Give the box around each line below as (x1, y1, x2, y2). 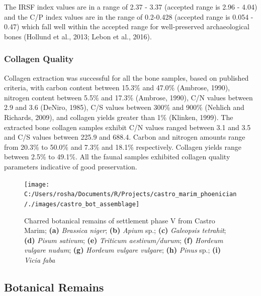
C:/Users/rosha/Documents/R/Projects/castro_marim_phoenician (24, 191, 237, 198)
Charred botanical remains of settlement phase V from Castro (24, 215, 215, 225)
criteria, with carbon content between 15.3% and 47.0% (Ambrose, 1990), (4, 82, 230, 93)
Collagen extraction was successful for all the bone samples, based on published (4, 72, 249, 83)
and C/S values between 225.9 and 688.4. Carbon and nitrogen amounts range (4, 132, 245, 142)
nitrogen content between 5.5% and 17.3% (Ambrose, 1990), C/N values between (4, 92, 253, 102)
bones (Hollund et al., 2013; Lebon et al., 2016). (4, 31, 152, 41)
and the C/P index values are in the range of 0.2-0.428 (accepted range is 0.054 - (4, 11, 253, 22)
